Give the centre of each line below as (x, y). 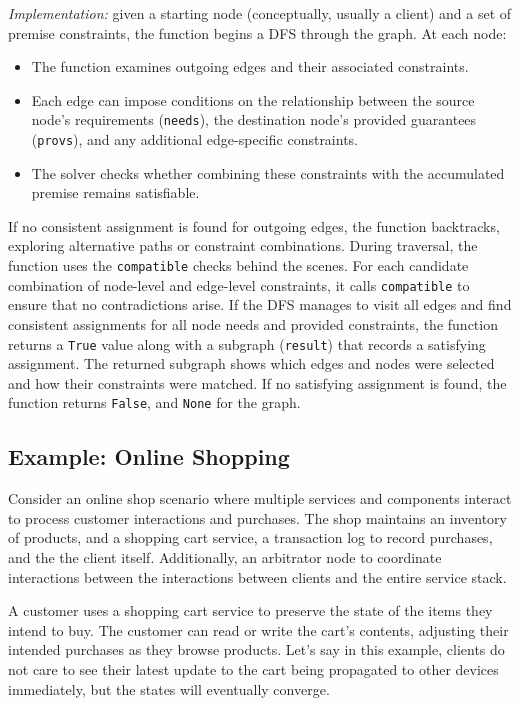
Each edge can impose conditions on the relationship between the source (253, 99)
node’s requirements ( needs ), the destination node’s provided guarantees (254, 119)
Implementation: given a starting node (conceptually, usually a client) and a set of (260, 13)
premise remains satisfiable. (115, 192)
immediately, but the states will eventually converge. (169, 688)
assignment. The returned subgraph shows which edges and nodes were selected (251, 363)
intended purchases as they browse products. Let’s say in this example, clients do (256, 649)
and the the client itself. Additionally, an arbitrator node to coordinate (225, 557)
